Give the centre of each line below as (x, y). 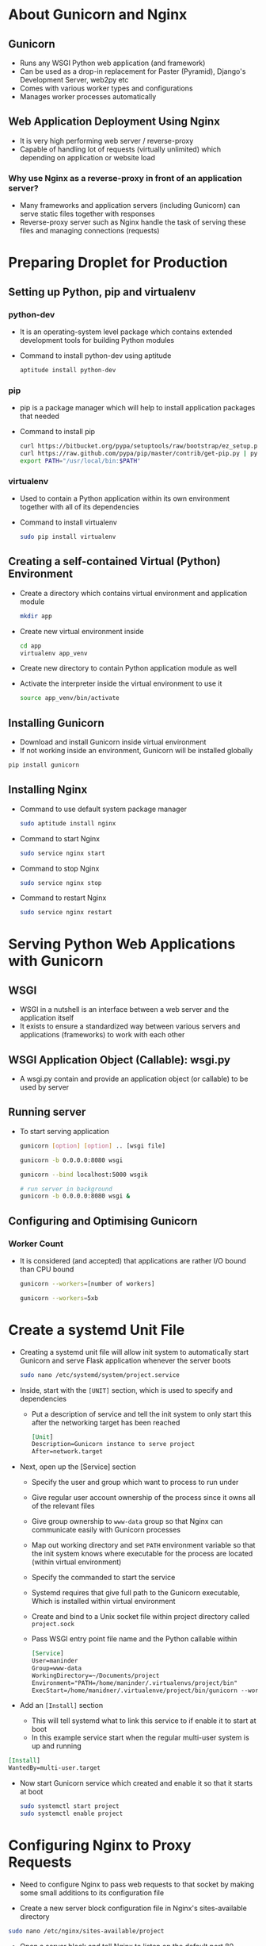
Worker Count (36, 1244)
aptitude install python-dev (68, 370)
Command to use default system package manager (103, 809)
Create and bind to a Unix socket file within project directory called (141, 1617)
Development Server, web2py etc (74, 80)
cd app (30, 646)
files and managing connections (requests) (89, 231)
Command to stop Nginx (59, 868)
